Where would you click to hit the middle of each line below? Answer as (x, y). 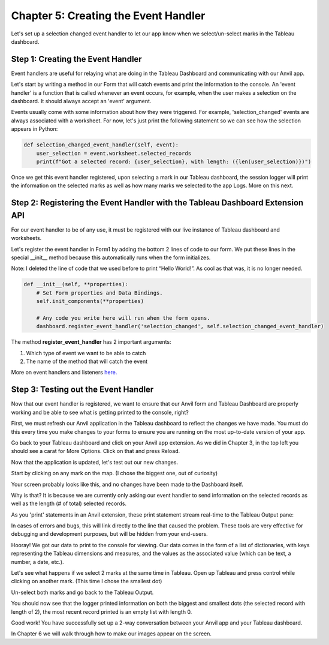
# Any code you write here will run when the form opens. (123, 318)
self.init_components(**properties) (90, 301)
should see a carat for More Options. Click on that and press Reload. (96, 451)
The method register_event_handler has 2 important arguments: (91, 342)
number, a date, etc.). (37, 562)
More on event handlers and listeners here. (64, 373)
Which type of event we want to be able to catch (86, 353)
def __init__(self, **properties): (76, 284)
